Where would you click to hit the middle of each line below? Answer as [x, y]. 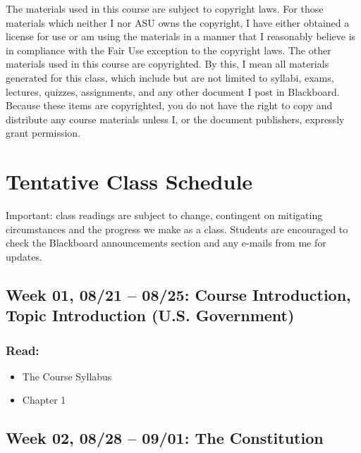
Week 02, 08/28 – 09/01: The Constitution [165, 438]
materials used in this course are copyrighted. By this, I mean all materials [167, 64]
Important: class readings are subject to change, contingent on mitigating [164, 215]
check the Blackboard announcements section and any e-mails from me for [166, 243]
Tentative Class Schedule [129, 181]
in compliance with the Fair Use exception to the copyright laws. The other [169, 50]
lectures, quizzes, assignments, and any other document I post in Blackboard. [173, 91]
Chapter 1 [44, 400]
